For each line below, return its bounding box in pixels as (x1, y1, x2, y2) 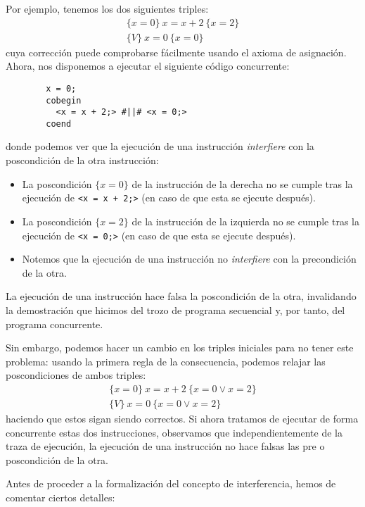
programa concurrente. (6, 316, 103, 331)
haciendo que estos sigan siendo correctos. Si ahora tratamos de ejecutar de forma (6, 411, 359, 425)
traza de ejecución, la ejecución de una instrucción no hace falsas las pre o (6, 439, 325, 453)
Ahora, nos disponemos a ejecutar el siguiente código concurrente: (6, 58, 290, 73)
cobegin (46, 95, 82, 106)
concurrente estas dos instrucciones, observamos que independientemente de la (6, 425, 342, 439)
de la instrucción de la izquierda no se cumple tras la (132, 213, 359, 228)
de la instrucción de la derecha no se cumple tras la (132, 176, 353, 191)
